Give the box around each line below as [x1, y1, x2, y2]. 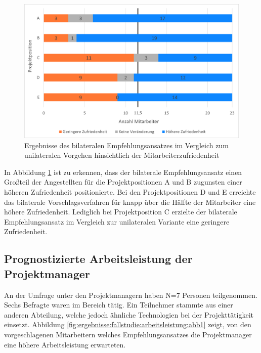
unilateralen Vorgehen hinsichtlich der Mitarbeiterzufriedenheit [24, 150, 220, 160]
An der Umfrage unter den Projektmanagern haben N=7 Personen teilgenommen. [4, 289, 257, 300]
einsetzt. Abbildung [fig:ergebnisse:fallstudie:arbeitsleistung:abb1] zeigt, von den [4, 319, 251, 330]
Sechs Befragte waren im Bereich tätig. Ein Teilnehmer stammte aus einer [4, 299, 233, 310]
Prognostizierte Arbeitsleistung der [4, 251, 193, 267]
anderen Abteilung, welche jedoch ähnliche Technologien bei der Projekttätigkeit [4, 309, 254, 320]
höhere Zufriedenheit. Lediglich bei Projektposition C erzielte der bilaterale [4, 206, 237, 217]
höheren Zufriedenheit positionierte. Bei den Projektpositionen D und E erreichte [4, 186, 256, 197]
